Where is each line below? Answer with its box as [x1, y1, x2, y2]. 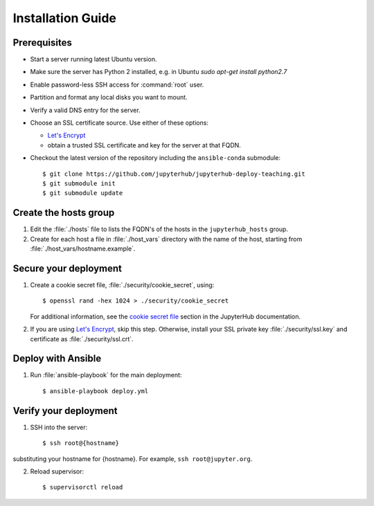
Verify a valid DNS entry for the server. [30, 106, 141, 114]
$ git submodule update [42, 189, 123, 197]
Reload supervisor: [30, 467, 84, 476]
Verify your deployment [12, 405, 118, 417]
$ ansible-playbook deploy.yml [42, 387, 149, 395]
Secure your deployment [12, 262, 123, 274]
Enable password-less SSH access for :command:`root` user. [30, 80, 204, 89]
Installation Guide [12, 10, 117, 26]
